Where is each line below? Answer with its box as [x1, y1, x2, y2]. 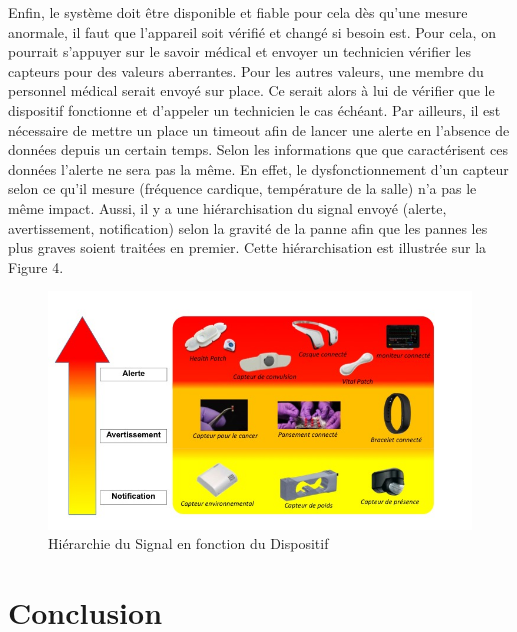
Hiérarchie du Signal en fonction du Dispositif [48, 533, 329, 554]
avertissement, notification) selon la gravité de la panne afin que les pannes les [8, 217, 488, 238]
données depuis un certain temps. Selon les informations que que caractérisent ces [8, 139, 508, 160]
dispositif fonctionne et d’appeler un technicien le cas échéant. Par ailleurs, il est [8, 99, 501, 120]
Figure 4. [8, 256, 64, 277]
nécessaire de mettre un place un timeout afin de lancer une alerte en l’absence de [8, 119, 510, 140]
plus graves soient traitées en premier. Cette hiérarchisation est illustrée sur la [8, 237, 487, 258]
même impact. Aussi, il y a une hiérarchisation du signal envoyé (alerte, [8, 197, 447, 218]
